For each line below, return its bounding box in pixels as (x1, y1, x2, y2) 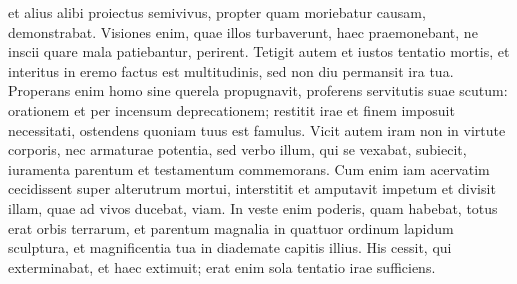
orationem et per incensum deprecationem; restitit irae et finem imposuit (8, 99, 455, 120)
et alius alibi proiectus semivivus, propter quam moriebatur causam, (8, 2, 426, 22)
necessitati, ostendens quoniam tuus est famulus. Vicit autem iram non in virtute (8, 119, 506, 140)
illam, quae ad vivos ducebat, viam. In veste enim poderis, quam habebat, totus (8, 197, 498, 218)
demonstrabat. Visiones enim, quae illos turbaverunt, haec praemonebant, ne (8, 21, 478, 42)
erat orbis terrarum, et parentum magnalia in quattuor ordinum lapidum (8, 217, 454, 238)
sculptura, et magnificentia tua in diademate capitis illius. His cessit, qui (8, 237, 452, 258)
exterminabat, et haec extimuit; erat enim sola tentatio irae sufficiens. (8, 256, 436, 277)
